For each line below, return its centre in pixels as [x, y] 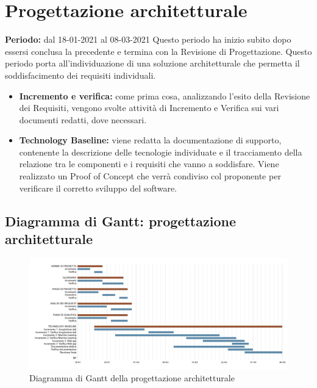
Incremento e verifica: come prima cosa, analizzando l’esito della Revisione [165, 95]
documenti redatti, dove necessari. [83, 119]
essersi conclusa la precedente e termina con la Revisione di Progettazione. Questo [158, 51]
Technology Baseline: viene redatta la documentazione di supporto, [150, 140]
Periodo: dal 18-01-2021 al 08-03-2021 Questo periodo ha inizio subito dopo [148, 39]
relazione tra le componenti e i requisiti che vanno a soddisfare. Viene [149, 164]
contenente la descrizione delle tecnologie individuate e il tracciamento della [161, 152]
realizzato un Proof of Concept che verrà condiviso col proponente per [150, 176]
